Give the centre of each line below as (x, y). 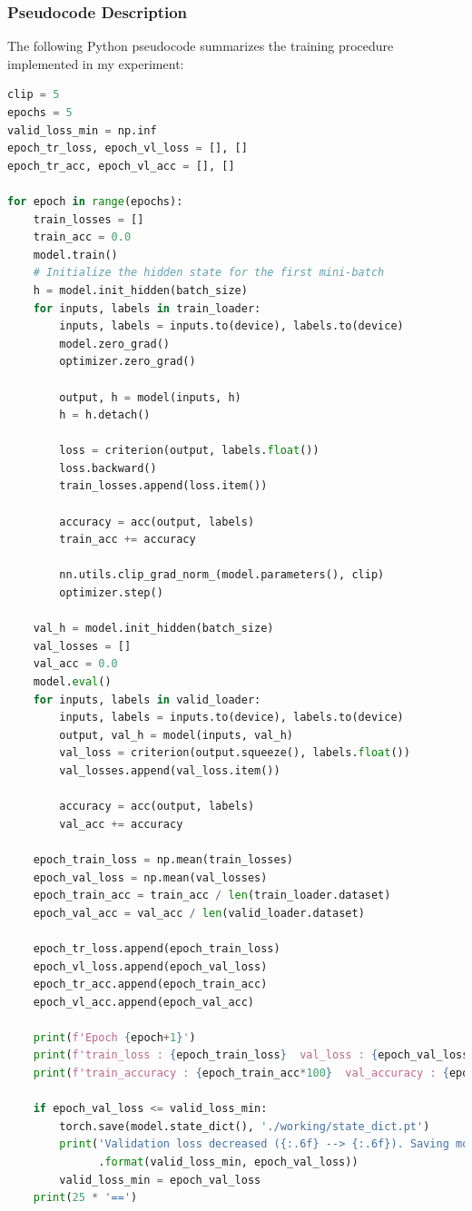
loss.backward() (108, 468)
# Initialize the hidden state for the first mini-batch (209, 273)
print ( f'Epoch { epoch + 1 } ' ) (114, 1037)
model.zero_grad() (114, 344)
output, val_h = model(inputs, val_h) (177, 735)
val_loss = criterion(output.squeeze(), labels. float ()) (235, 753)
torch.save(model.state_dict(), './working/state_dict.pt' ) (245, 1126)
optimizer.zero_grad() (128, 362)
